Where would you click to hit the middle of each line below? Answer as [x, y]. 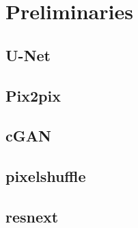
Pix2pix [33, 95]
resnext [32, 216]
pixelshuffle [46, 176]
